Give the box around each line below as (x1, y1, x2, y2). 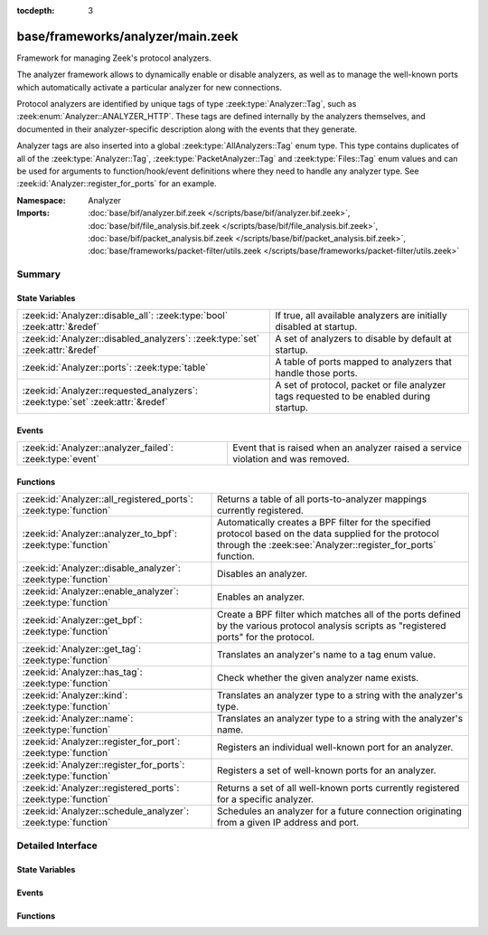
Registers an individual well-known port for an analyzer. (217, 741, 454, 754)
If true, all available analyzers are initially (275, 309, 447, 322)
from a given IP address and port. (217, 817, 360, 829)
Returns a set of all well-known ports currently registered (217, 782, 460, 795)
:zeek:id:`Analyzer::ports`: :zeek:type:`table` (22, 362, 209, 374)
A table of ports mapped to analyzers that (275, 355, 452, 368)
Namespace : (16, 194, 67, 205)
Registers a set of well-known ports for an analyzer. (217, 764, 437, 777)
